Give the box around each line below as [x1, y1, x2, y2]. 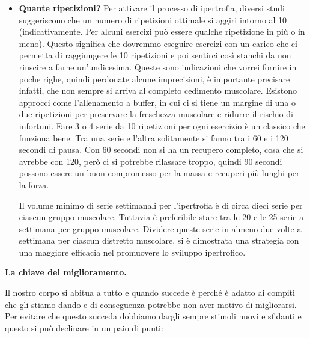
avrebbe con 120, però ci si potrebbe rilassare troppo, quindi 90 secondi [19, 155, 282, 167]
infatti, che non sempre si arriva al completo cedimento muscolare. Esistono [19, 84, 297, 97]
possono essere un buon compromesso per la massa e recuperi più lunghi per [19, 167, 300, 179]
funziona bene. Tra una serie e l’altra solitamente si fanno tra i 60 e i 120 [19, 131, 288, 144]
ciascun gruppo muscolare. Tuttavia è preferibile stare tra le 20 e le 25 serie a [19, 210, 304, 223]
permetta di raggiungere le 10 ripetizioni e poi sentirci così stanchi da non [19, 49, 291, 61]
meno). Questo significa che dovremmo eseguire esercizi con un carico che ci [19, 37, 297, 49]
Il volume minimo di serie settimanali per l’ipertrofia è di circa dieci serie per [19, 198, 303, 211]
